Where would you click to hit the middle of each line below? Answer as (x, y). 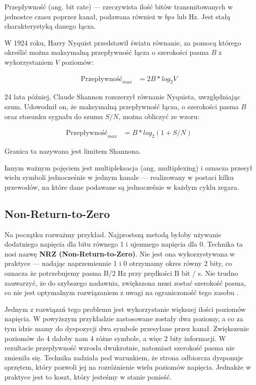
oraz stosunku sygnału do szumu (54, 116)
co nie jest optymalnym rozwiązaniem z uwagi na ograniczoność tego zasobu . (122, 292)
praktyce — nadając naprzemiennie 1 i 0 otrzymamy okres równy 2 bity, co (118, 263)
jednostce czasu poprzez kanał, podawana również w (84, 16)
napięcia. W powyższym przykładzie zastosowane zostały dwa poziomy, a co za (124, 319)
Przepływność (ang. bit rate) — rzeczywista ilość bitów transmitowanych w (119, 6)
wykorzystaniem (29, 62)
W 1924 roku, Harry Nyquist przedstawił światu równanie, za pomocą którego (123, 42)
